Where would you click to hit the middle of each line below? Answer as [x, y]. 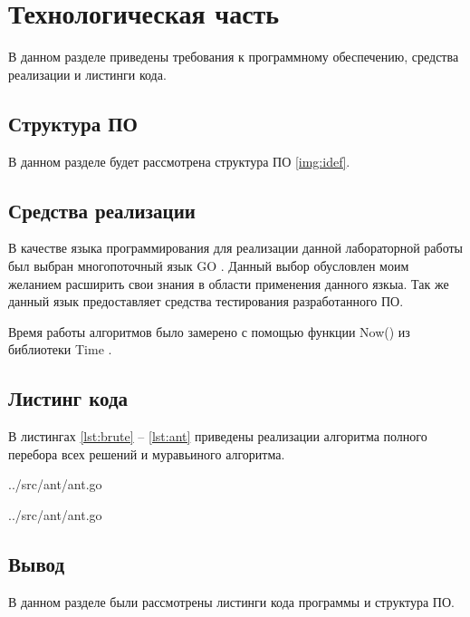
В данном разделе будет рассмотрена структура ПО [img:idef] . [179, 161]
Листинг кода [68, 398]
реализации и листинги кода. [87, 74]
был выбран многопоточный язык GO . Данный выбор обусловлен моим [209, 265]
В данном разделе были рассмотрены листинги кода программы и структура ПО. [231, 601]
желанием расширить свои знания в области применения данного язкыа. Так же [229, 283]
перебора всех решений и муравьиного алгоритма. [147, 453]
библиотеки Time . [60, 349]
